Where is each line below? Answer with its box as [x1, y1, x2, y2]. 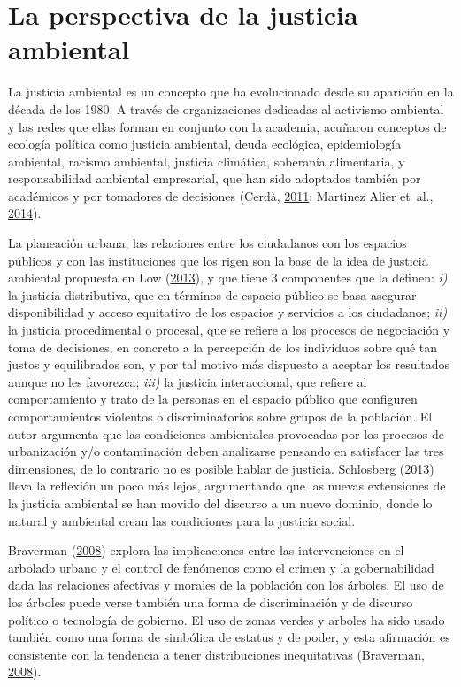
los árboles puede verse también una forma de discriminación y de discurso [8, 592, 413, 611]
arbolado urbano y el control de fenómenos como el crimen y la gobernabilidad [8, 558, 434, 576]
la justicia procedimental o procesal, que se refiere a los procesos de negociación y [8, 320, 450, 339]
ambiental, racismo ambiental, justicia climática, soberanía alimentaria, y [8, 151, 405, 170]
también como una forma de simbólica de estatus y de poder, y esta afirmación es [8, 628, 450, 646]
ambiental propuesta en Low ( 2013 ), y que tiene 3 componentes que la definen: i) [8, 268, 448, 287]
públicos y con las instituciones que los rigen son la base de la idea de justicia [8, 251, 428, 269]
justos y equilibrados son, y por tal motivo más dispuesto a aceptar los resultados [8, 355, 450, 374]
